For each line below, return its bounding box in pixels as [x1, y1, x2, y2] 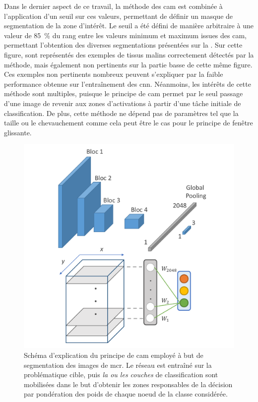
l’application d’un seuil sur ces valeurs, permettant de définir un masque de [4, 10, 233, 21]
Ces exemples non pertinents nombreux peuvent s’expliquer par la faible [4, 69, 223, 79]
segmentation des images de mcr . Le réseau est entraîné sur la [24, 359, 212, 370]
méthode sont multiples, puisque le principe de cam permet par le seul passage [4, 88, 243, 99]
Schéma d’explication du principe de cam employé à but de [24, 350, 203, 360]
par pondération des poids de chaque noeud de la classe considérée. [24, 389, 228, 399]
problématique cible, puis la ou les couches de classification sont [24, 369, 218, 380]
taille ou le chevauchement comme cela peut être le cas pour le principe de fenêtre [4, 117, 253, 128]
